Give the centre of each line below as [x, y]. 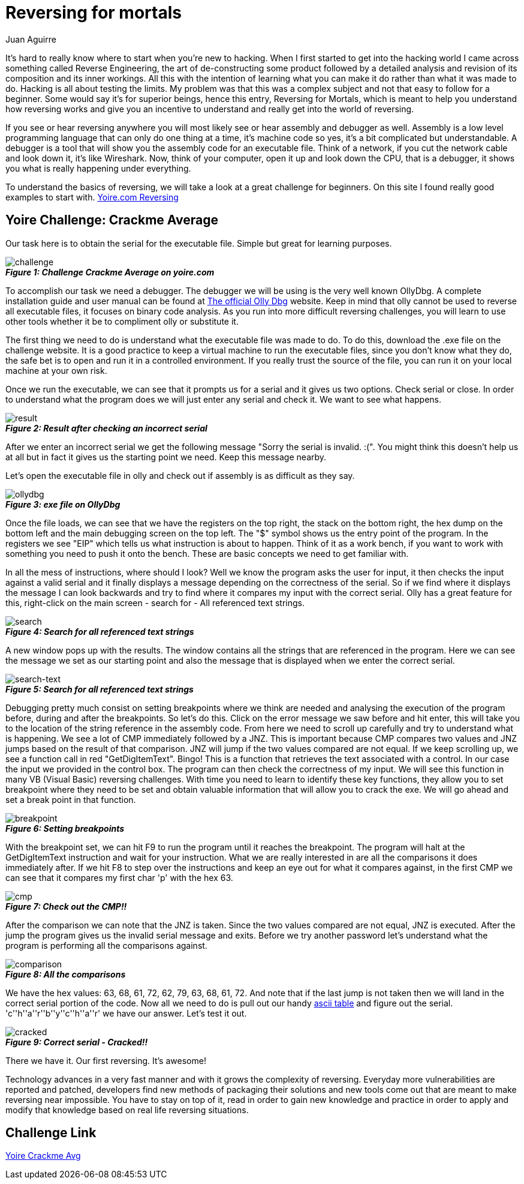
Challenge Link [51, 1133]
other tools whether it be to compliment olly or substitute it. [122, 321]
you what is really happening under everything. [98, 168]
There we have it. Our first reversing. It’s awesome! [106, 1060]
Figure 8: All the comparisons [66, 974]
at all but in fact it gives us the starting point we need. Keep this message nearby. [166, 457]
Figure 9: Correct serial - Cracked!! [77, 1042]
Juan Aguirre [31, 39]
